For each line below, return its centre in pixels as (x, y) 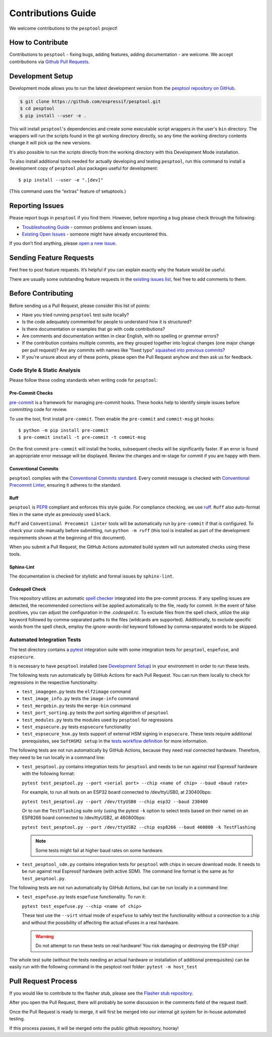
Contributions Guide (53, 13)
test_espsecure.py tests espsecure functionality (76, 727)
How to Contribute (39, 43)
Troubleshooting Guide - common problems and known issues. (87, 227)
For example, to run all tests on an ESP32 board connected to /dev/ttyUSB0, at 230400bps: (117, 792)
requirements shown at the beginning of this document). (68, 538)
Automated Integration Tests (45, 640)
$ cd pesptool (37, 109)
